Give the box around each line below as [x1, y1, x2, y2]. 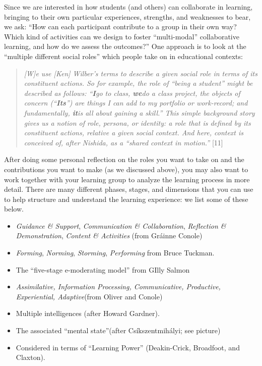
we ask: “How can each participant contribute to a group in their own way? [4, 21, 237, 32]
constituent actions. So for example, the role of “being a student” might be [24, 78, 253, 88]
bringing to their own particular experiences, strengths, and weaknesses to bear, [4, 11, 251, 22]
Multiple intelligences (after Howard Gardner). [16, 308, 160, 319]
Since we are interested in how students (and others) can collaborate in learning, [4, 2, 253, 12]
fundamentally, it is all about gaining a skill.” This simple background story [24, 107, 255, 118]
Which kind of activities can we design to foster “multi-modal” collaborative [4, 31, 239, 41]
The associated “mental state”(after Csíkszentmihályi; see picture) [16, 325, 221, 336]
